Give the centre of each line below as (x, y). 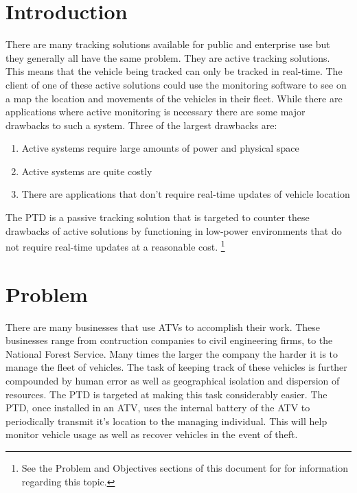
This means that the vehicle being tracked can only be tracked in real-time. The (174, 71)
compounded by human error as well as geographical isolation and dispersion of (173, 380)
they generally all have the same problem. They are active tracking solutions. (168, 57)
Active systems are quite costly (87, 171)
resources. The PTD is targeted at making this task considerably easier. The (166, 394)
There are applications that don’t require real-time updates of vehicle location (186, 194)
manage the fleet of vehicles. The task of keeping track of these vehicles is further (176, 367)
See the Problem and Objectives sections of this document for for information (185, 467)
